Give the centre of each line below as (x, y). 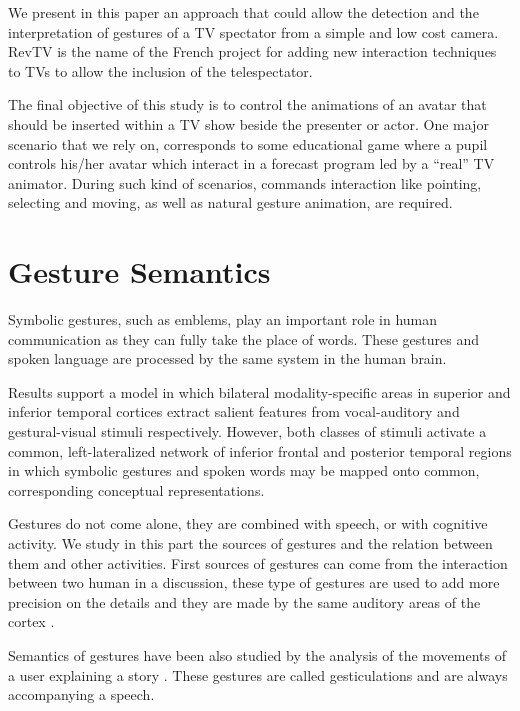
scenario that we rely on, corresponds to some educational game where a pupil (248, 143)
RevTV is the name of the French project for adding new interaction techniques (252, 51)
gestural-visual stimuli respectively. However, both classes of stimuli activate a (247, 431)
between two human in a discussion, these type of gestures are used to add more (254, 582)
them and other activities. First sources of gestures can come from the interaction (258, 562)
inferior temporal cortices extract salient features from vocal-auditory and (234, 411)
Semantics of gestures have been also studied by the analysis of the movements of (257, 654)
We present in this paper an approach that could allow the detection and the (243, 12)
